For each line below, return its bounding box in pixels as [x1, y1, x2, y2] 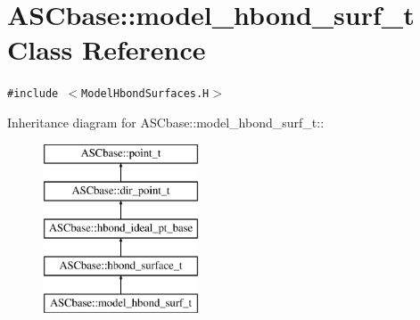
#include [7, 87, 59, 101]
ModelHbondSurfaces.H [81, 87, 210, 101]
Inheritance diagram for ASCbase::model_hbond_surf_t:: [7, 112, 325, 131]
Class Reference [7, 31, 206, 68]
